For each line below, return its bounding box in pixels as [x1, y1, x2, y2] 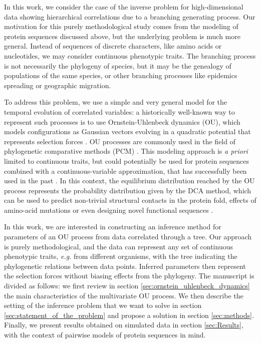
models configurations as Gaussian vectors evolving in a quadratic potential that [4, 126, 251, 137]
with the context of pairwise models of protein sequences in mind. [4, 329, 206, 339]
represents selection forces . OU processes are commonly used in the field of [4, 136, 235, 146]
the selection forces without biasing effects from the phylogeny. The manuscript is [4, 270, 254, 281]
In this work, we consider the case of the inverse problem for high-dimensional [4, 2, 243, 12]
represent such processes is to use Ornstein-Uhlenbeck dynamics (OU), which [4, 116, 240, 127]
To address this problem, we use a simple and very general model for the [4, 97, 227, 107]
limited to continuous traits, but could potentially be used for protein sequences [4, 155, 249, 166]
